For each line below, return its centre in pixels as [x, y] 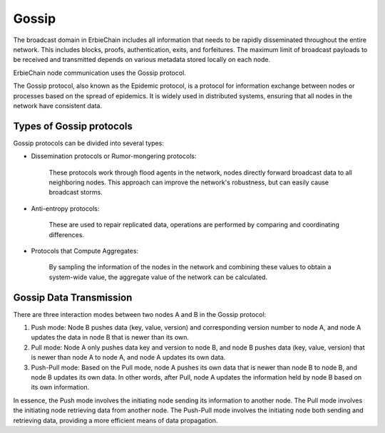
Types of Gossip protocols [73, 126]
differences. [67, 234]
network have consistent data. [58, 105]
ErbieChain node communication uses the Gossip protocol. [100, 73]
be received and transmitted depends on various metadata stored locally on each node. [142, 60]
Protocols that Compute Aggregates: [85, 251]
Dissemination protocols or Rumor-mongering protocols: [114, 156]
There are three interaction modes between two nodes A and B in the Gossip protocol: [140, 314]
